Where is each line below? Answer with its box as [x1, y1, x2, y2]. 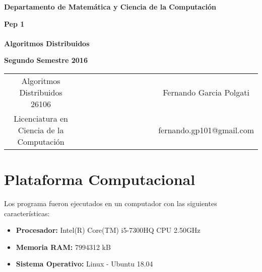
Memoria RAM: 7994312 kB [16, 241, 111, 252]
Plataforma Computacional [4, 169, 195, 190]
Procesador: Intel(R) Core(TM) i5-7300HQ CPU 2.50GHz [16, 225, 201, 235]
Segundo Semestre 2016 [4, 55, 88, 65]
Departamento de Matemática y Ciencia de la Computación [4, 2, 217, 12]
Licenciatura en [14, 112, 68, 124]
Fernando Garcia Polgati [163, 86, 249, 98]
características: [4, 208, 50, 218]
